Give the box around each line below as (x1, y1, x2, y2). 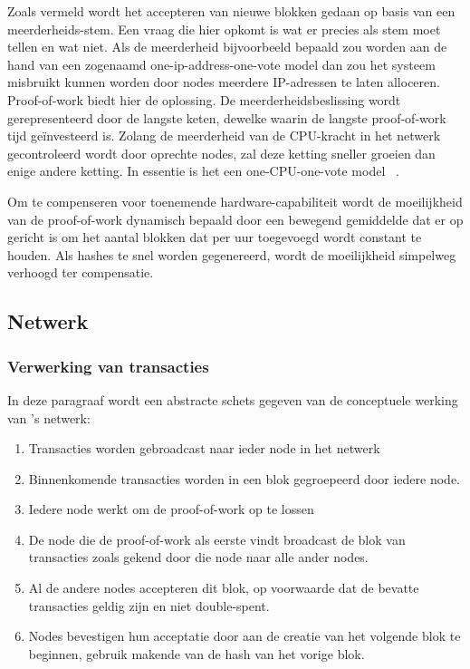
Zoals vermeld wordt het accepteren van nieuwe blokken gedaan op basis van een (7, 2, 456, 20)
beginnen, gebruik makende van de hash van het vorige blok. (28, 644, 365, 663)
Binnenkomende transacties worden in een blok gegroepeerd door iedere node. (28, 469, 460, 488)
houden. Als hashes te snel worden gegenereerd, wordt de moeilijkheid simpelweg (7, 245, 456, 264)
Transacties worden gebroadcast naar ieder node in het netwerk (28, 439, 380, 458)
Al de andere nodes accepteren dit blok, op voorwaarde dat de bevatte (28, 578, 419, 597)
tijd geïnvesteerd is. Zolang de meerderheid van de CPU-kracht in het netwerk (7, 126, 441, 145)
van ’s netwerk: (7, 408, 91, 427)
